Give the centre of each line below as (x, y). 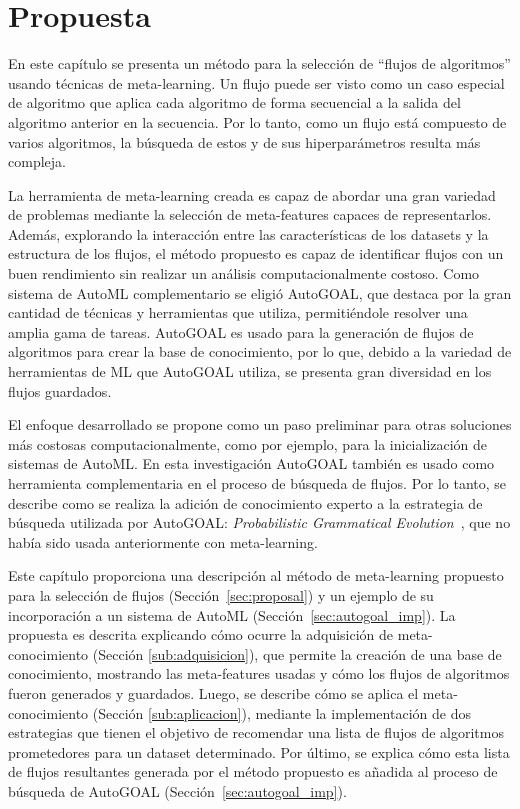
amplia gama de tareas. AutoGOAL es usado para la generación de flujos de (241, 331)
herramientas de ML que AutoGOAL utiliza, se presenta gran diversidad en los (250, 371)
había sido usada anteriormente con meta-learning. (163, 541)
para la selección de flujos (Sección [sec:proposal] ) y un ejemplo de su (221, 594)
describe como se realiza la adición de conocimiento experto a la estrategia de (245, 502)
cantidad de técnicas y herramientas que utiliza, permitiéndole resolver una (238, 312)
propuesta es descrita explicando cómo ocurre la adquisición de (201, 634)
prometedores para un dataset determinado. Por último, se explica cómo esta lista (259, 751)
